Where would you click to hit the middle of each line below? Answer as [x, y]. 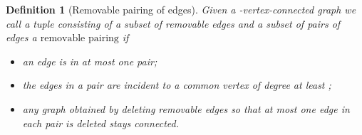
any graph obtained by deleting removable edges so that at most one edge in [186, 108]
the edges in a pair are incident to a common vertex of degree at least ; [177, 85]
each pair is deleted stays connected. [100, 123]
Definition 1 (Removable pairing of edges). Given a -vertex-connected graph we [181, 9]
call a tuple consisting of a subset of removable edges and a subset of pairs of [173, 23]
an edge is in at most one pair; [90, 61]
